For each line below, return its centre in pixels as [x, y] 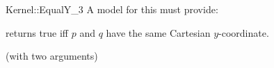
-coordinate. [244, 32]
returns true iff [37, 32]
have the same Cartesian [158, 32]
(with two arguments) [52, 56]
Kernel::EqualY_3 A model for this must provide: [112, 9]
